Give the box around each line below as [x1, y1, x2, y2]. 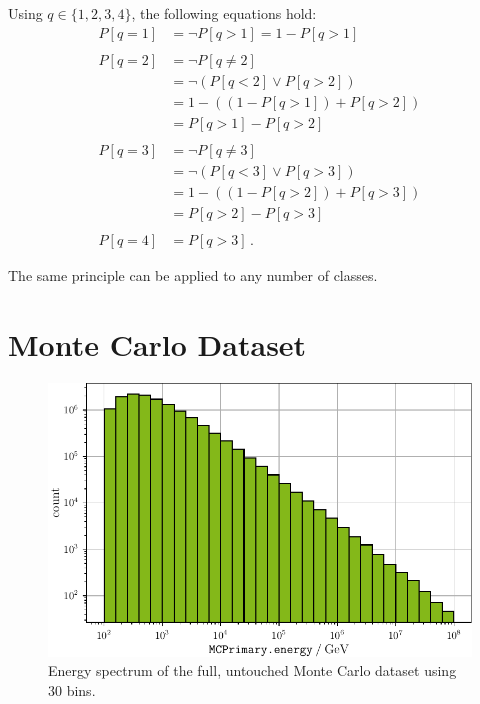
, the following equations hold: [131, 3, 317, 23]
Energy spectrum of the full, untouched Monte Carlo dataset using [48, 660, 457, 681]
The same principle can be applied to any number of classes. [8, 265, 378, 285]
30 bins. [48, 679, 96, 700]
